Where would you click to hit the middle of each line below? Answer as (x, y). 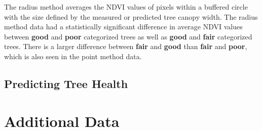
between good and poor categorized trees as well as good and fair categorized (128, 36)
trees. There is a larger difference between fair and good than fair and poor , (126, 46)
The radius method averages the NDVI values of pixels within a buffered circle (126, 7)
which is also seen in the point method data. (73, 56)
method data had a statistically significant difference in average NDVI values (123, 27)
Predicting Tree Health (66, 83)
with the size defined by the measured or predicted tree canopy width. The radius (131, 16)
